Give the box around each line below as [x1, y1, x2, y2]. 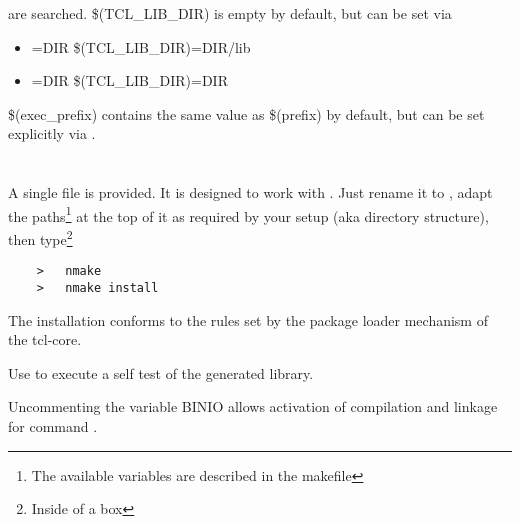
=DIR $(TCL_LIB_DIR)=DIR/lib [31, 36, 251, 57]
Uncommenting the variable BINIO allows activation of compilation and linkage [8, 396, 498, 417]
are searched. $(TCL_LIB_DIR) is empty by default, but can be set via [8, 3, 452, 23]
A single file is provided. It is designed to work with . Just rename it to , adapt [8, 182, 493, 203]
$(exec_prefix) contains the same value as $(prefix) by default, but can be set [8, 103, 485, 124]
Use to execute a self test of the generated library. [8, 362, 314, 383]
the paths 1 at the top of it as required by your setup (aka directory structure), [8, 202, 489, 226]
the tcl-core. [8, 329, 82, 350]
